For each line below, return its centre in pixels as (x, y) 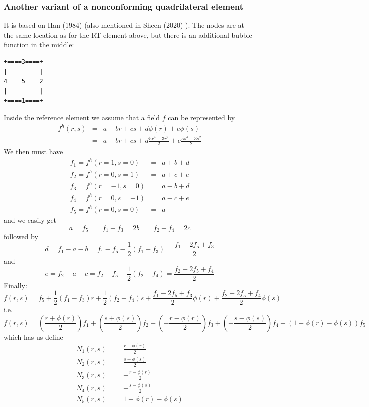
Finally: (16, 285)
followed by (21, 236)
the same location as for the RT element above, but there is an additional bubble (128, 35)
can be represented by (201, 117)
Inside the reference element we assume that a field (82, 117)
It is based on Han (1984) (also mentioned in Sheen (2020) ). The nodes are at (124, 25)
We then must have (34, 152)
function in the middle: (39, 45)
